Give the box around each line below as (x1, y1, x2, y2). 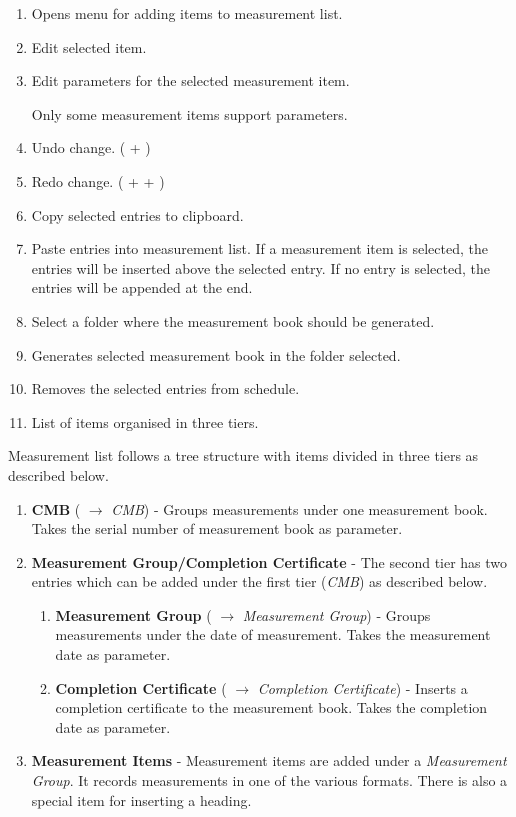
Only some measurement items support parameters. (31, 103, 348, 124)
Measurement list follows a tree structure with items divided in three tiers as (8, 445, 479, 466)
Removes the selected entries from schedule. (31, 378, 300, 399)
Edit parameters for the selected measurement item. (31, 70, 350, 91)
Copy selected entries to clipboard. (31, 204, 244, 225)
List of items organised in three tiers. (31, 411, 259, 432)
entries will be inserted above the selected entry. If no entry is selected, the (31, 257, 491, 278)
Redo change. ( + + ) (31, 170, 165, 191)
